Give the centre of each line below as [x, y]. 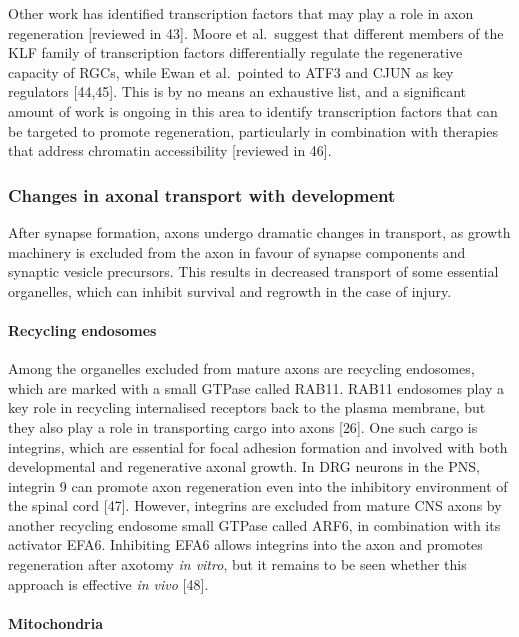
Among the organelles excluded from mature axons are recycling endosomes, [241, 368]
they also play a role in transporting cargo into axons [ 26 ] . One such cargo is [243, 426]
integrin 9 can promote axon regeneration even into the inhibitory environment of [258, 485]
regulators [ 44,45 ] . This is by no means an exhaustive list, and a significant [237, 91]
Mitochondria [56, 622]
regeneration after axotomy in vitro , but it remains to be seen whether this [237, 564]
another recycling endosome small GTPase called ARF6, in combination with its [254, 524]
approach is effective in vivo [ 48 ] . [108, 583]
